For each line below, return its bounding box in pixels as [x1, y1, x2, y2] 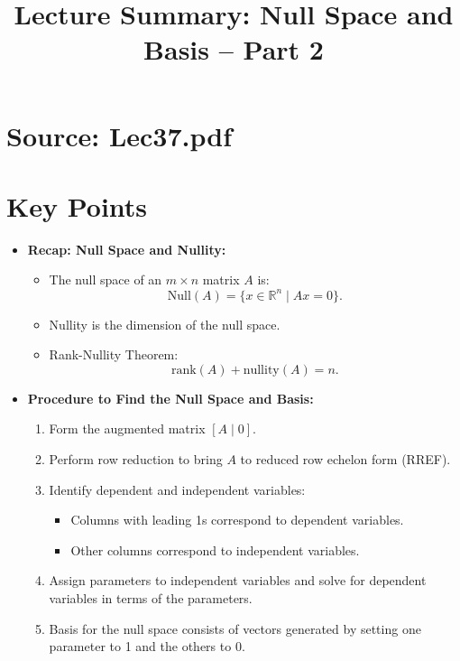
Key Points [6, 187, 148, 224]
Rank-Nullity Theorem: [49, 345, 179, 364]
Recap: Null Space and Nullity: [27, 239, 226, 258]
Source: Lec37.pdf [6, 116, 232, 154]
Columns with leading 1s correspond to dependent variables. [70, 510, 404, 529]
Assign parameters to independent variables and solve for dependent [49, 571, 427, 590]
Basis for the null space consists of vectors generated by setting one [49, 619, 421, 638]
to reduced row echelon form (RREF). [240, 449, 451, 468]
